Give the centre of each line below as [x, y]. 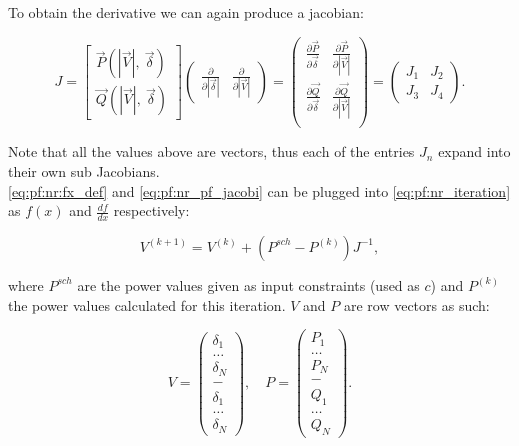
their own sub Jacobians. [84, 170]
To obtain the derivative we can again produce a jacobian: [186, 12]
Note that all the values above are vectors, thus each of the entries [211, 151]
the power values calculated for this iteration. [147, 304]
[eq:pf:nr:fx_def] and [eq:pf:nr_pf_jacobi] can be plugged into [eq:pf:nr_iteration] [259, 190]
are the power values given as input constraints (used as [248, 284]
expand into [474, 151]
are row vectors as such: [416, 304]
